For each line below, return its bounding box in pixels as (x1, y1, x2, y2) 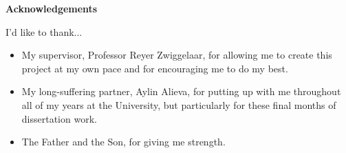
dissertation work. (21, 111, 97, 125)
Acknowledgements (6, 1, 98, 15)
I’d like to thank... (6, 24, 83, 39)
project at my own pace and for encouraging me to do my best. (21, 61, 288, 75)
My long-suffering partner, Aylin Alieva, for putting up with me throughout (21, 84, 341, 99)
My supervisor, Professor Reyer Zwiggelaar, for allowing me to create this (21, 48, 332, 62)
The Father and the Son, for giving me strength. (21, 134, 226, 149)
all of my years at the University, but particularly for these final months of (21, 97, 336, 112)
